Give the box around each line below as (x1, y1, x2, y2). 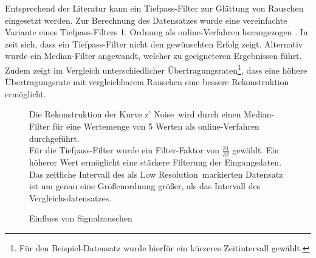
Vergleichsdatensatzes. (29, 191, 112, 204)
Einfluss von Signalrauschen (29, 212, 132, 225)
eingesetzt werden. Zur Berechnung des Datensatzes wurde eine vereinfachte (5, 13, 287, 26)
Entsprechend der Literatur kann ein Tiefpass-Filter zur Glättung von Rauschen (5, 2, 304, 14)
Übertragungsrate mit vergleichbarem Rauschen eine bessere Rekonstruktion (5, 75, 289, 88)
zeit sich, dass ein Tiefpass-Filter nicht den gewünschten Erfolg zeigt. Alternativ (5, 37, 303, 50)
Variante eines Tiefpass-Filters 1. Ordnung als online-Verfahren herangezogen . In (5, 26, 308, 38)
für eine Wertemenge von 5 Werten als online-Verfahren (52, 120, 259, 132)
